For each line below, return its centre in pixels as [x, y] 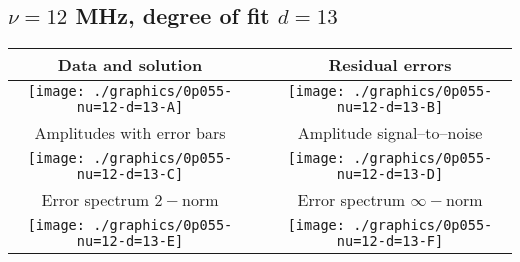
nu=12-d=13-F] [390, 241]
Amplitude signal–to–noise [390, 133]
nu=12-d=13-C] [130, 174]
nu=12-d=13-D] [390, 174]
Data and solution [130, 65]
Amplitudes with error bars [130, 133]
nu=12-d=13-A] [130, 107]
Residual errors [390, 65]
